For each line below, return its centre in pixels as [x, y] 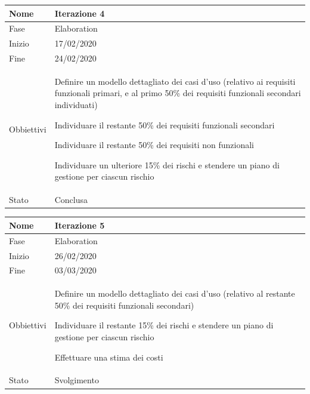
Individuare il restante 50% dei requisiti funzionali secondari [165, 124]
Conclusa [71, 200]
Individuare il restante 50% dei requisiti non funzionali [154, 145]
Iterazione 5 [80, 225]
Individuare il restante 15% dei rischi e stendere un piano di [164, 325]
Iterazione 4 [80, 13]
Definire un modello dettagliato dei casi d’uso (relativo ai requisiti [175, 81]
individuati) [76, 105]
